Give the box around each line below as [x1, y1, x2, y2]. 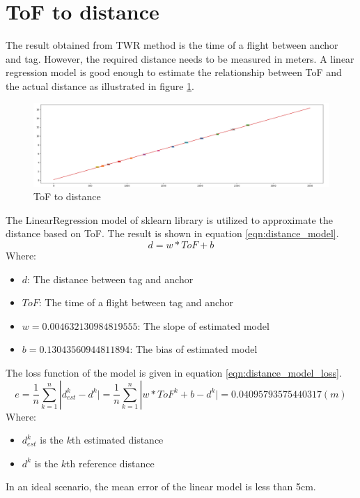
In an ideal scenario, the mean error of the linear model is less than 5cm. [6, 479, 316, 494]
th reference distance [66, 455, 155, 470]
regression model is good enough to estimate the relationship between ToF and [6, 65, 342, 80]
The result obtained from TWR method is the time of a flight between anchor [6, 38, 338, 52]
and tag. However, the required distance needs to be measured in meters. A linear [6, 51, 354, 66]
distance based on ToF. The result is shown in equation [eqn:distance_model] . [6, 226, 339, 241]
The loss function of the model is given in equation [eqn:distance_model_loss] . [6, 365, 342, 379]
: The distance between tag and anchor [27, 271, 194, 286]
